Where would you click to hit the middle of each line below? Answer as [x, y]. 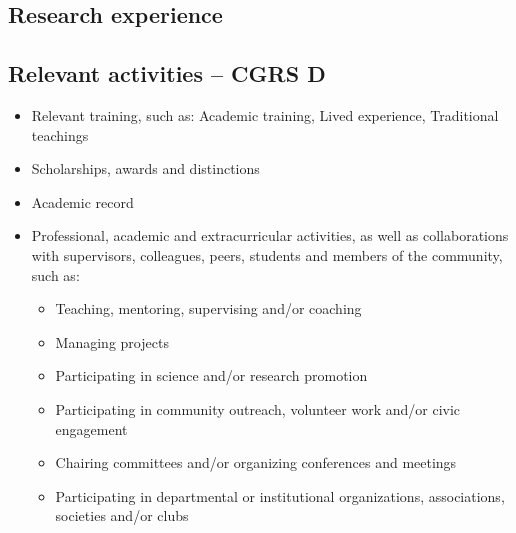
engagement [91, 428]
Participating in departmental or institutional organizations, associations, [280, 495]
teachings [60, 134]
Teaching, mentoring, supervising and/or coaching [208, 308]
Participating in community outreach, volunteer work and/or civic [258, 408]
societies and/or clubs [122, 515]
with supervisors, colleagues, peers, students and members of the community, [267, 254]
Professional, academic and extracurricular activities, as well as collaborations [270, 235]
